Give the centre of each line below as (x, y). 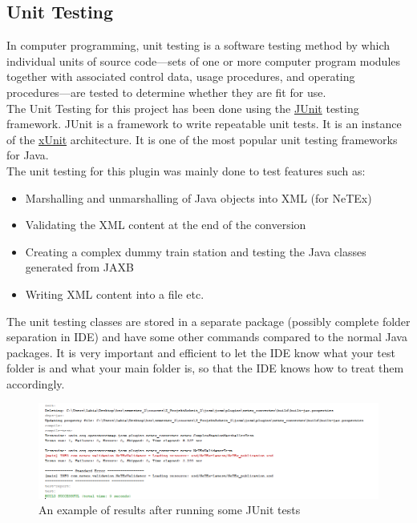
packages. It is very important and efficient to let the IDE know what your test (201, 352)
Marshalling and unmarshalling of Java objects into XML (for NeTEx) (198, 197)
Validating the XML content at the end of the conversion (166, 225)
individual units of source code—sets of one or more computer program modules (204, 60)
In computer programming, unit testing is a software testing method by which (198, 45)
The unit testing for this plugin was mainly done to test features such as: (186, 170)
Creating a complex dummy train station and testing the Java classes (196, 251)
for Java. (28, 155)
